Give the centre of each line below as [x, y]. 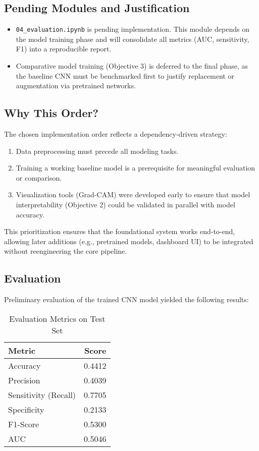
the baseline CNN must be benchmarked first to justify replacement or [125, 75]
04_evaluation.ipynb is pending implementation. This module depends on [133, 29]
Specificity [26, 409]
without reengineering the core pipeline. [66, 251]
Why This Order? [51, 113]
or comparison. [39, 177]
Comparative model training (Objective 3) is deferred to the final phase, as [132, 66]
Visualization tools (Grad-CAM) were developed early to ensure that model [133, 194]
